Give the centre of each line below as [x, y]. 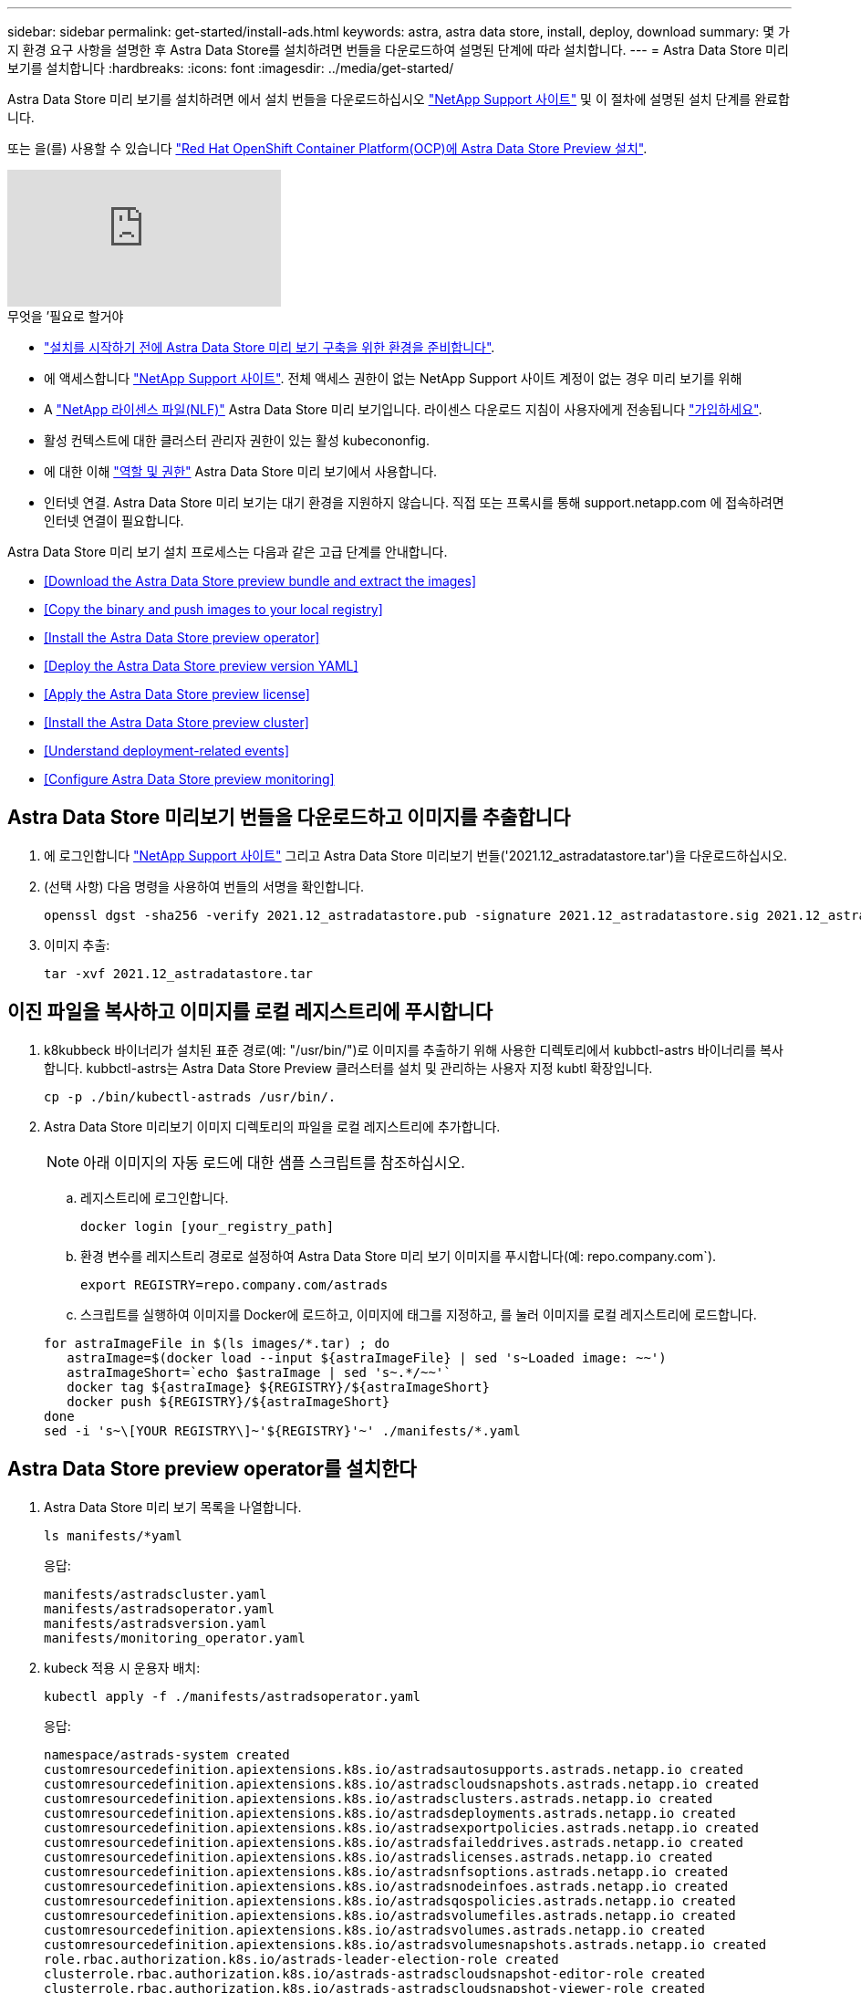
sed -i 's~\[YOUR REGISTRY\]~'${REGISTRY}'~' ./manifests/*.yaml [282, 1430]
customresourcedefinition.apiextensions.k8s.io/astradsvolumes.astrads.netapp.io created [374, 1930]
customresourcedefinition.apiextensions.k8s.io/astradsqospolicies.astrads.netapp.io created [390, 1900]
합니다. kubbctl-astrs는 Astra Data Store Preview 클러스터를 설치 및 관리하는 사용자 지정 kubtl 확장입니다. [348, 1068]
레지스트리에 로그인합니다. [155, 1197]
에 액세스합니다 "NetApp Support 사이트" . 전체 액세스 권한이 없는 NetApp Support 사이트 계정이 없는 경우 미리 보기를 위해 [393, 378]
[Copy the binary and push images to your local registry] [213, 609]
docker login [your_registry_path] [207, 1226]
